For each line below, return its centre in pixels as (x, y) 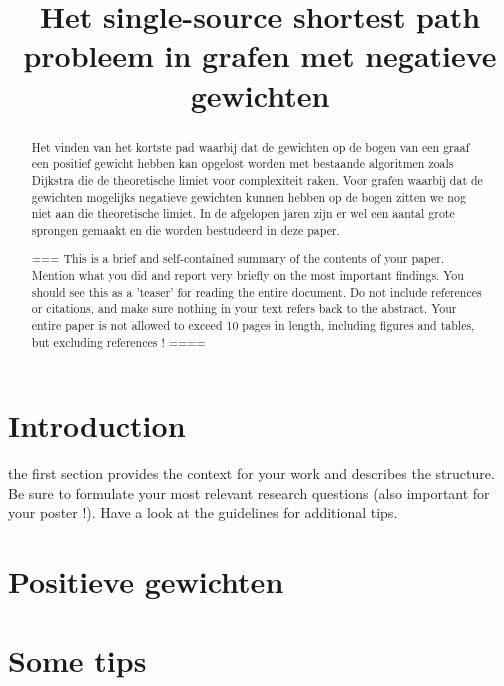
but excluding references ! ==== (118, 341)
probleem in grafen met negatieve (260, 55)
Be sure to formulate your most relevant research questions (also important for (249, 492)
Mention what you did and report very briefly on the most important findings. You (247, 275)
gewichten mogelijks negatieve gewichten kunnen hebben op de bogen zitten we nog (248, 196)
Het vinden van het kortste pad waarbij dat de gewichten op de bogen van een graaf (250, 146)
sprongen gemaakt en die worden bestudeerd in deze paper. (185, 229)
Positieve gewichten (146, 581)
